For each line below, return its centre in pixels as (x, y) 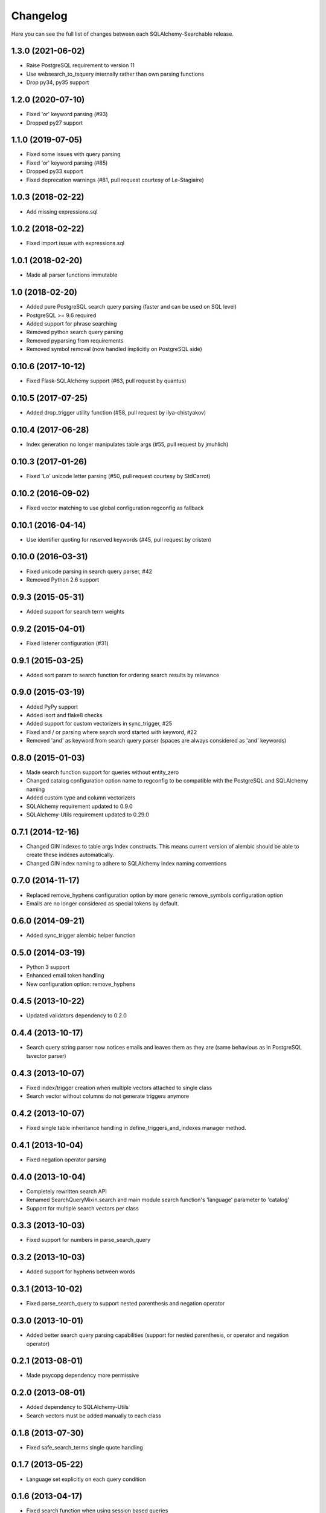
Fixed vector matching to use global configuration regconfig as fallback (115, 508)
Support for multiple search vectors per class (82, 1208)
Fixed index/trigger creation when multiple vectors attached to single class (119, 1088)
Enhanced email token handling (65, 976)
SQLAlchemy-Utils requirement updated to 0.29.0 (88, 815)
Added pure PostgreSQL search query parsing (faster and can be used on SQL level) (132, 307)
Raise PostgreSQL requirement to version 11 (81, 65)
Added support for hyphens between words (81, 1272)
